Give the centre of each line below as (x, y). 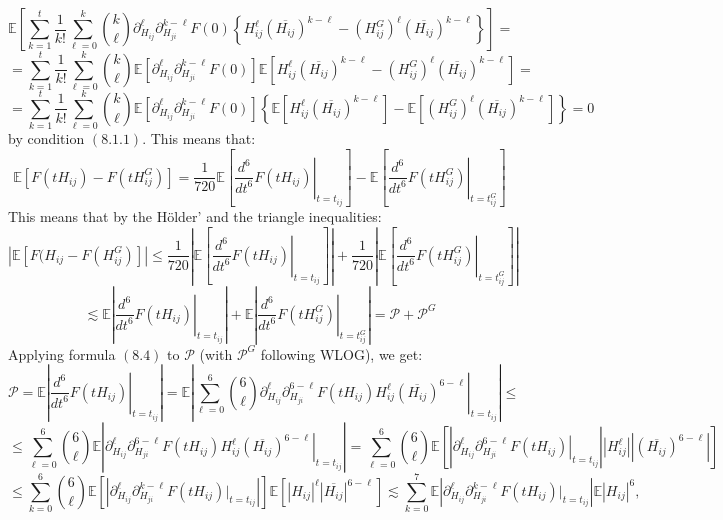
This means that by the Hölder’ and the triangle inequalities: (195, 216)
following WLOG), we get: (341, 353)
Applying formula (62, 353)
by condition (46, 138)
